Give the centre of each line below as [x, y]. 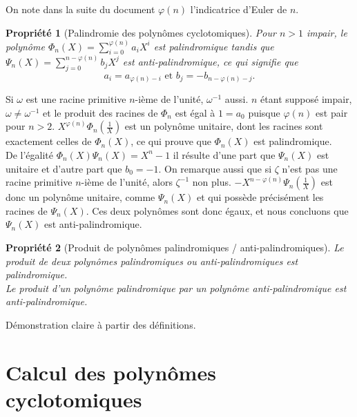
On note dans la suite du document [80, 9]
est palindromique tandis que [214, 46]
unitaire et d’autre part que [64, 168]
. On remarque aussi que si [215, 168]
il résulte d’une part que [224, 154]
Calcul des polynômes [111, 372]
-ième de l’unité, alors [127, 182]
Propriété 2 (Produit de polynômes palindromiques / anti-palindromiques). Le [175, 247]
